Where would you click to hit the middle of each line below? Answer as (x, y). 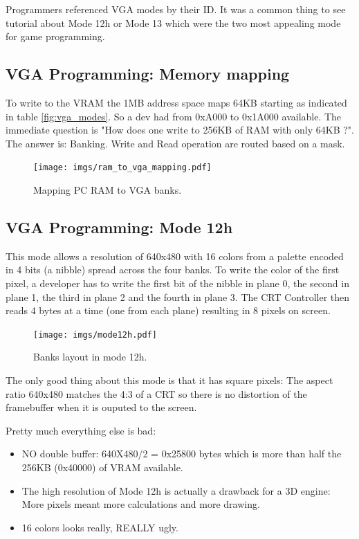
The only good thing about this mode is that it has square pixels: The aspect (169, 380)
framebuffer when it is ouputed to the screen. (101, 407)
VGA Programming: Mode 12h (119, 227)
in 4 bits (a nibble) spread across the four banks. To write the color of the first (173, 269)
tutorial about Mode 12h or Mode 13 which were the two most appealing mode (173, 22)
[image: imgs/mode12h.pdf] (95, 335)
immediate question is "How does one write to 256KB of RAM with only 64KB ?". (180, 130)
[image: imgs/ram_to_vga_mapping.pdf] (122, 168)
